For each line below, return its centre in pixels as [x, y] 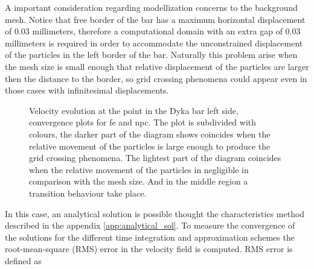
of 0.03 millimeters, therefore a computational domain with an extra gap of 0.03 [153, 31]
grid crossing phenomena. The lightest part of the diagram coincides [155, 158]
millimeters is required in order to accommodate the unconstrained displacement [154, 43]
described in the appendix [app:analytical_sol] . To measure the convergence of [150, 225]
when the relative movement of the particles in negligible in [139, 169]
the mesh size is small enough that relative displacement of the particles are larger [157, 66]
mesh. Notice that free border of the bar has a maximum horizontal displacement [155, 19]
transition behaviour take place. [88, 193]
